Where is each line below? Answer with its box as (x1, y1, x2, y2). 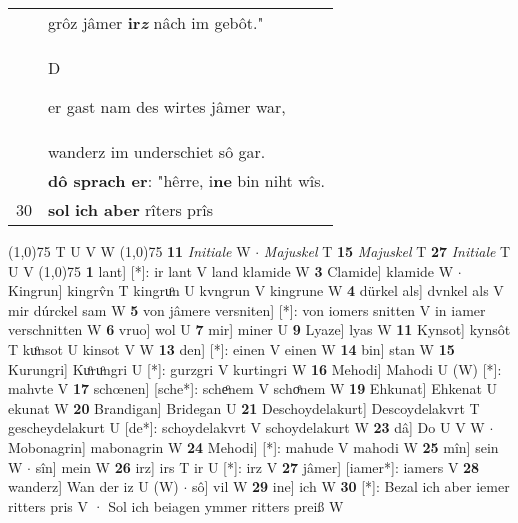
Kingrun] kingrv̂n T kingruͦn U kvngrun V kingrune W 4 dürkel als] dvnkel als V (8, 280, 504, 301)
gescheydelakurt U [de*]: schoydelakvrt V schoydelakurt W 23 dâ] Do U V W (8, 417, 485, 438)
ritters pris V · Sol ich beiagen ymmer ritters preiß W (8, 495, 344, 516)
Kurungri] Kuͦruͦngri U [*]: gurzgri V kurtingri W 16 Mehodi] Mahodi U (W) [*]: (8, 358, 502, 379)
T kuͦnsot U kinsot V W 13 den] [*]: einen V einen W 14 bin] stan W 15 (8, 338, 455, 359)
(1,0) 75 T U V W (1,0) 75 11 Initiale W (8, 241, 251, 261)
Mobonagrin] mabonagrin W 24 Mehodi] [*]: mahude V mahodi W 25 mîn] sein (8, 436, 499, 457)
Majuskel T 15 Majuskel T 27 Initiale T (263, 241, 511, 261)
